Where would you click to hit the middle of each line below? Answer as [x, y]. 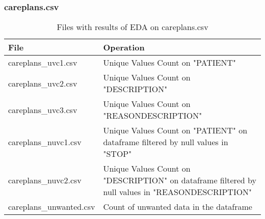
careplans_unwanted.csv [52, 207]
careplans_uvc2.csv [43, 83]
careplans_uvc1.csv [43, 63]
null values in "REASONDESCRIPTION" [178, 192]
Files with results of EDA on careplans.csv [132, 27]
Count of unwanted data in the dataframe [178, 207]
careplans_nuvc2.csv [45, 180]
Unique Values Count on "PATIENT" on [175, 130]
